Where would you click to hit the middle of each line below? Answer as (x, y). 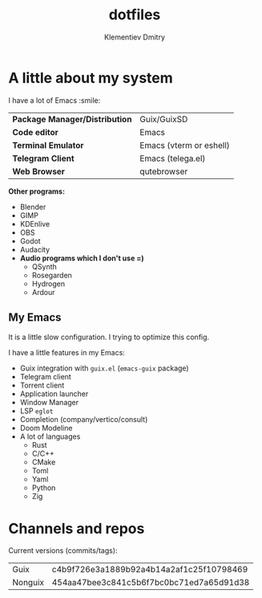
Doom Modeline (46, 428)
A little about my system (91, 78)
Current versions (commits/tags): (63, 551)
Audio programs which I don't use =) (82, 258)
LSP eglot (36, 411)
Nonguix (28, 583)
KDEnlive (35, 223)
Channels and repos (77, 528)
